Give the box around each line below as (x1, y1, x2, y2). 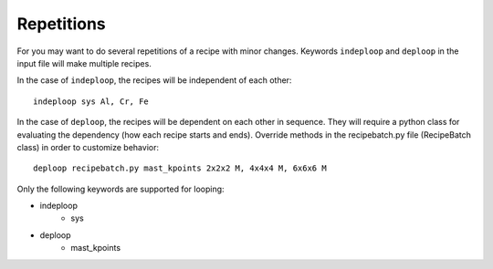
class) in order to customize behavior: (16, 141, 160, 152)
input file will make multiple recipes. (16, 57, 152, 68)
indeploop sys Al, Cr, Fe (33, 96, 150, 107)
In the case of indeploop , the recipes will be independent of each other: (16, 75, 292, 86)
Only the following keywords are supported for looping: (16, 183, 225, 194)
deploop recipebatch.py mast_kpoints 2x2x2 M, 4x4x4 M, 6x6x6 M (33, 163, 328, 173)
